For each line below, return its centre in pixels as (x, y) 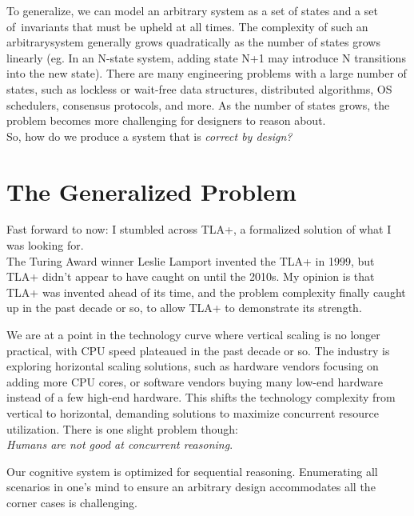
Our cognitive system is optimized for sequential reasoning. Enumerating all (192, 471)
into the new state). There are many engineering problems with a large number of (207, 73)
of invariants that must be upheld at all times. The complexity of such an (187, 26)
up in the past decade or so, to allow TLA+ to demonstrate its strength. (184, 308)
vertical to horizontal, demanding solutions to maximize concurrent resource (193, 413)
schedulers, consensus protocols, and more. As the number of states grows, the (198, 104)
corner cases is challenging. (72, 502)
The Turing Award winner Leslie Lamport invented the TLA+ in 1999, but (191, 260)
